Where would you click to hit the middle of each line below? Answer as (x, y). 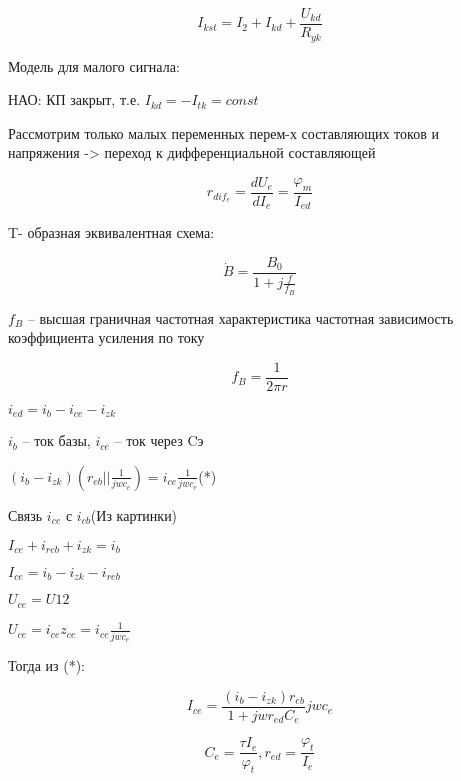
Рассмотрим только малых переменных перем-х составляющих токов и (223, 132)
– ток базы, (56, 440)
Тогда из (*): (47, 665)
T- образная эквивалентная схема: (111, 232)
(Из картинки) (134, 514)
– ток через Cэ (159, 440)
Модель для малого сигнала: (94, 65)
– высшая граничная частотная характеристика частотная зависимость (240, 317)
